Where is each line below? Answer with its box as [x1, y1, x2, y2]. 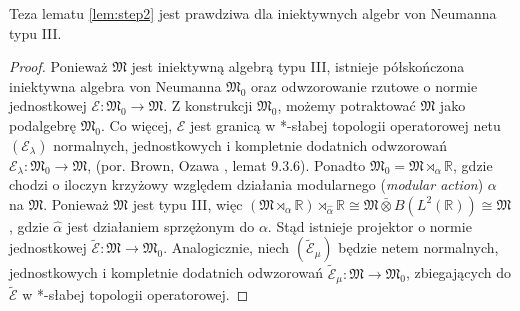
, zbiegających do [405, 262, 511, 283]
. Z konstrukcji [163, 95, 253, 116]
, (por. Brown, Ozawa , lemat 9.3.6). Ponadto [87, 154, 366, 175]
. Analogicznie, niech [163, 237, 290, 258]
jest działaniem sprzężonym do [66, 215, 255, 236]
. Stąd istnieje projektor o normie [267, 215, 472, 236]
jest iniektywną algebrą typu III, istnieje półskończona [131, 56, 465, 77]
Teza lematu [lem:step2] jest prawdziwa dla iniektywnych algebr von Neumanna [9, 3, 497, 23]
